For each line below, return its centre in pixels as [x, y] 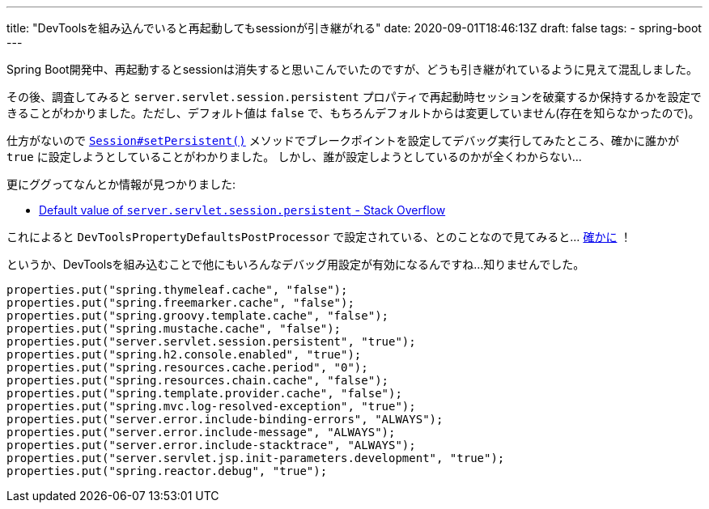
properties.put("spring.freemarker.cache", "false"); [180, 303]
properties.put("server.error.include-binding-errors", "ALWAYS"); [225, 419]
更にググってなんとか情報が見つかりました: [121, 184]
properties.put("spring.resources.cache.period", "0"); [187, 367]
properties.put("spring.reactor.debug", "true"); [167, 471]
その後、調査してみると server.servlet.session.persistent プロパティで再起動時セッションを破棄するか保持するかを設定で [354, 97]
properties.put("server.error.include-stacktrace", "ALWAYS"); [211, 445]
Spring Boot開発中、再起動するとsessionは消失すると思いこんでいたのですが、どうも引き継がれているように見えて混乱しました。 [352, 69]
